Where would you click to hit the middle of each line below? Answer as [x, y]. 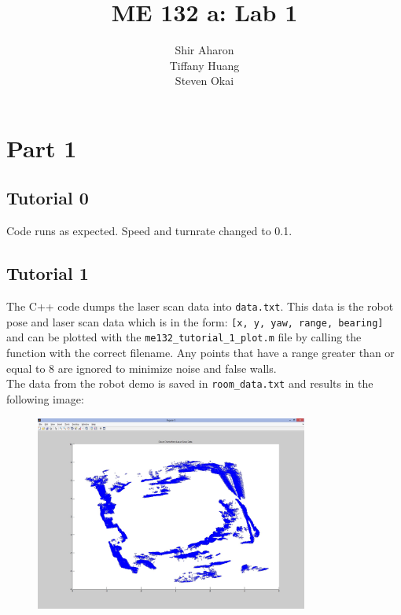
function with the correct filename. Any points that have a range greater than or [200, 353]
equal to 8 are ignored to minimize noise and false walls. [142, 368]
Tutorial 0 [48, 198]
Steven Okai [204, 81]
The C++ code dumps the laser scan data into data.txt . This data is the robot [200, 306]
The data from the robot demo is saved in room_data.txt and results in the [190, 383]
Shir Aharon [204, 50]
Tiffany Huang [204, 65]
